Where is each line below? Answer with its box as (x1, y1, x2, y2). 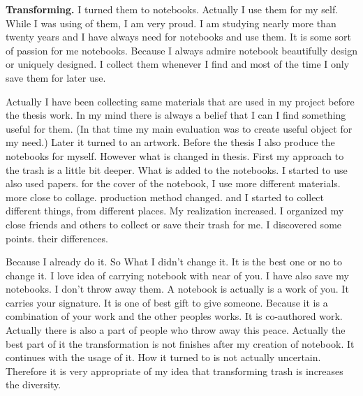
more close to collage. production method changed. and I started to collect (6, 189, 325, 204)
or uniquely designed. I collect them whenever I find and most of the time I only (6, 57, 350, 71)
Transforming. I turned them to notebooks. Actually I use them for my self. (6, 2, 339, 16)
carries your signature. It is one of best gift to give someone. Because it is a (6, 295, 328, 309)
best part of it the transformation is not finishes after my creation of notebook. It (6, 336, 355, 351)
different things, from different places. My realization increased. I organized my (6, 203, 344, 218)
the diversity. (6, 377, 61, 392)
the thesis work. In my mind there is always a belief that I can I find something (6, 108, 346, 122)
